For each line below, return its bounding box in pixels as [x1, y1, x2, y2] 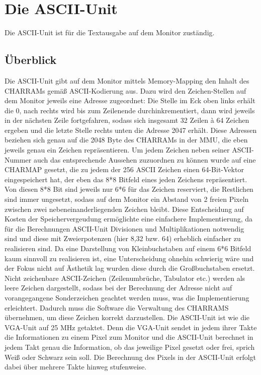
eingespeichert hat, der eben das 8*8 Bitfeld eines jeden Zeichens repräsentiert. [5, 174, 247, 184]
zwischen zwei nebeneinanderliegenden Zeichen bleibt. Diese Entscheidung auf [5, 203, 244, 214]
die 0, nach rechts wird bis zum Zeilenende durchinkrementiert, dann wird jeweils [5, 105, 255, 115]
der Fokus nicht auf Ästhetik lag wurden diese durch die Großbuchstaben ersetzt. [5, 263, 255, 273]
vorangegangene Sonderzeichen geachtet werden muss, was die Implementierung [5, 292, 249, 303]
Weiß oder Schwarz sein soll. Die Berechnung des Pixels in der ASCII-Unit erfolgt [5, 351, 256, 362]
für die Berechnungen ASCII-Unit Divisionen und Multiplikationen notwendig [5, 223, 244, 234]
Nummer [5, 154, 32, 165]
